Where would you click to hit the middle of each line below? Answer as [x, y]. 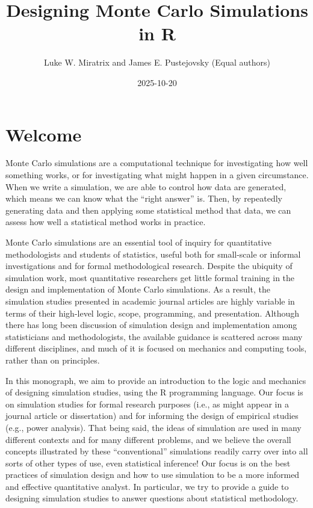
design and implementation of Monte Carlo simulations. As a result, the [138, 289]
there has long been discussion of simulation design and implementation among [151, 325]
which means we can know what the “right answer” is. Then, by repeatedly [144, 198]
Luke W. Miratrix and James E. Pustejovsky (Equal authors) [157, 62]
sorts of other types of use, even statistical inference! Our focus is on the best [148, 463]
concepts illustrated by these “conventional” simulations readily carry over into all [157, 451]
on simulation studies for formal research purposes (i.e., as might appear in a [147, 404]
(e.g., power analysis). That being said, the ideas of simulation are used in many [153, 427]
